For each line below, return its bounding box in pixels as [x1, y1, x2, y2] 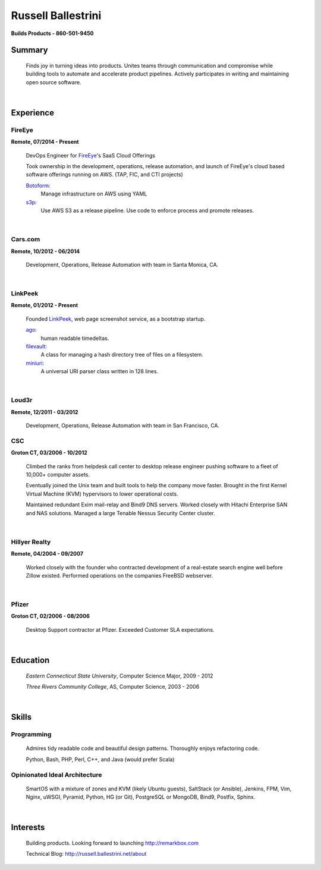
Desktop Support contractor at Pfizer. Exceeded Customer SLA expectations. [26, 626, 215, 633]
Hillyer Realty [11, 538, 51, 546]
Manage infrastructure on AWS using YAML [40, 190, 147, 197]
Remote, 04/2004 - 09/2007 [11, 550, 83, 557]
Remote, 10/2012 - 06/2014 [11, 247, 80, 255]
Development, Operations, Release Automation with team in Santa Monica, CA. [26, 261, 219, 268]
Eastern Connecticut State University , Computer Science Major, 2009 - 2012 [26, 672, 213, 679]
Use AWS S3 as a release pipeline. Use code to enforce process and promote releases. [40, 207, 254, 214]
